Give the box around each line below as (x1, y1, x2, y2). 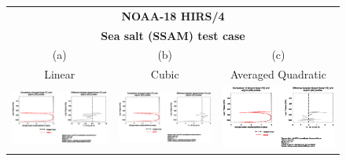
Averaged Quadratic (230, 66, 326, 82)
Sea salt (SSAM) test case (101, 27, 245, 43)
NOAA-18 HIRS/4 (121, 7, 225, 24)
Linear (44, 66, 75, 82)
